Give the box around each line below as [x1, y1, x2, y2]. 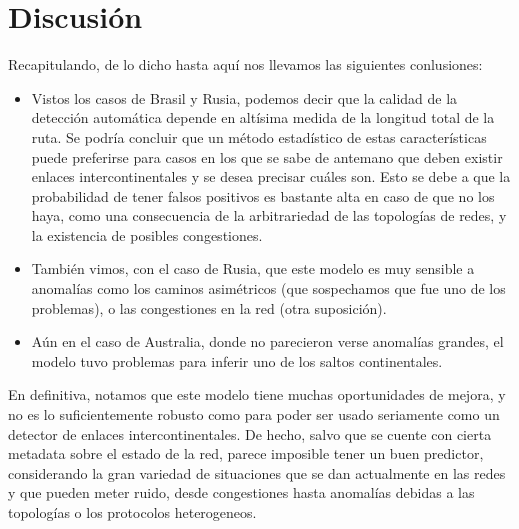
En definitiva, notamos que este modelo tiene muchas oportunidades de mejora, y [8, 384, 506, 405]
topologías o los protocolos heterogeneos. [8, 502, 257, 522]
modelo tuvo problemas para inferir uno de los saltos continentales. [31, 350, 443, 371]
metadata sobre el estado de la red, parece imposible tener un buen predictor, [8, 443, 484, 464]
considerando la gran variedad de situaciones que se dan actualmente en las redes [8, 462, 506, 483]
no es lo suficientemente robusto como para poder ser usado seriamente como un [8, 404, 500, 425]
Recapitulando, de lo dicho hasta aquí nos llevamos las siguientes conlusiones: [8, 54, 483, 75]
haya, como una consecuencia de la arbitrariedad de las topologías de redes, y [31, 205, 507, 226]
